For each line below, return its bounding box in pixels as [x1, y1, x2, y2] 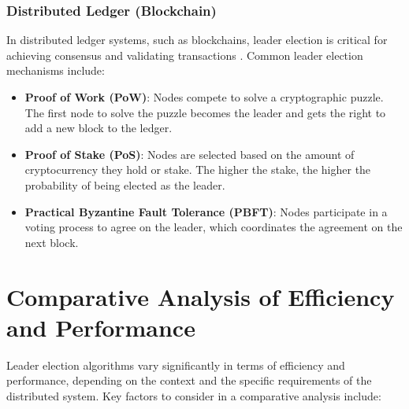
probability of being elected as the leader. [24, 176, 225, 193]
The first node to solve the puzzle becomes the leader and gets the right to [24, 104, 386, 120]
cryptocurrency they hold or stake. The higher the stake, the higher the [24, 161, 371, 178]
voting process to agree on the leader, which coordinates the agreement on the [24, 219, 403, 235]
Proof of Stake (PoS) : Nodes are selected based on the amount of [24, 146, 355, 162]
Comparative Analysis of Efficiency [6, 280, 395, 312]
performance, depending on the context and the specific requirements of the [6, 372, 372, 389]
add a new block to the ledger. [24, 120, 173, 136]
